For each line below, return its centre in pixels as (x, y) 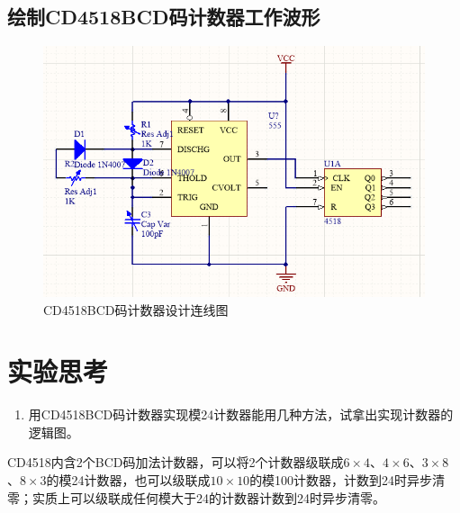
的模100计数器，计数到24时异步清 (347, 480)
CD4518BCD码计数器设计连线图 (136, 309)
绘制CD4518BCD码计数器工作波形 (164, 17)
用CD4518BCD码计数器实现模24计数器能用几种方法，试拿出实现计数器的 (241, 414)
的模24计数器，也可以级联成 (128, 480)
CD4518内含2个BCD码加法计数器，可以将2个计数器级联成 (176, 462)
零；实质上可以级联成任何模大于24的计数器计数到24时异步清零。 (196, 497)
